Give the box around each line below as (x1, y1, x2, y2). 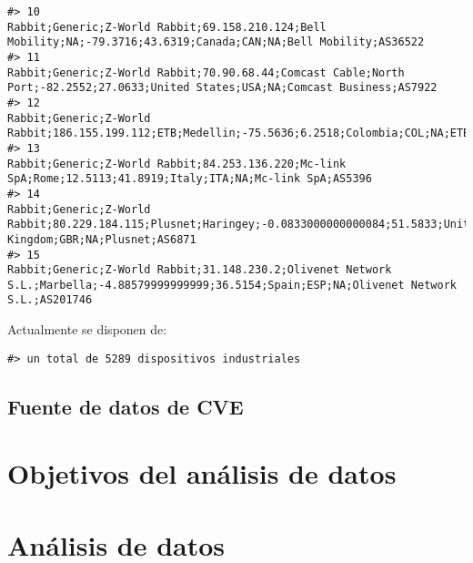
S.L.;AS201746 (7, 293, 93, 307)
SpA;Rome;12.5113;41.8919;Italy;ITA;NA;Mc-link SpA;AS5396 (7, 172, 372, 186)
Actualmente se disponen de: (7, 320, 167, 339)
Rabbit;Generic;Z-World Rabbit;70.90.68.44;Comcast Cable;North (7, 66, 405, 79)
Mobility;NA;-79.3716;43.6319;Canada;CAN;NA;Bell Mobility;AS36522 (7, 36, 425, 49)
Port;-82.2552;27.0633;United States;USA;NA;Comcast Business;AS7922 (7, 81, 438, 95)
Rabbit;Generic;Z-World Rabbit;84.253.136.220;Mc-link (7, 157, 347, 170)
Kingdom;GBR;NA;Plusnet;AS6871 (7, 232, 196, 246)
